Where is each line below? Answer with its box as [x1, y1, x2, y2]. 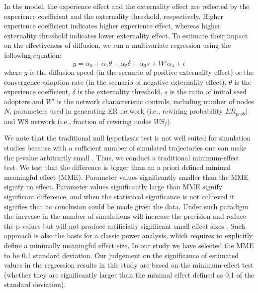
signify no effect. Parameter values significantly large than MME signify [4, 181, 223, 192]
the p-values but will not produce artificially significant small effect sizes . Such [4, 220, 246, 231]
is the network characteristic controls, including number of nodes [57, 96, 254, 106]
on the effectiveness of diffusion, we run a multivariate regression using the [4, 40, 231, 50]
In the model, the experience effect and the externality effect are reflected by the [4, 1, 250, 11]
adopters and [4, 96, 44, 106]
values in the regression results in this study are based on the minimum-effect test [4, 260, 254, 270]
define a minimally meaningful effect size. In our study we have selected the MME [4, 240, 254, 250]
